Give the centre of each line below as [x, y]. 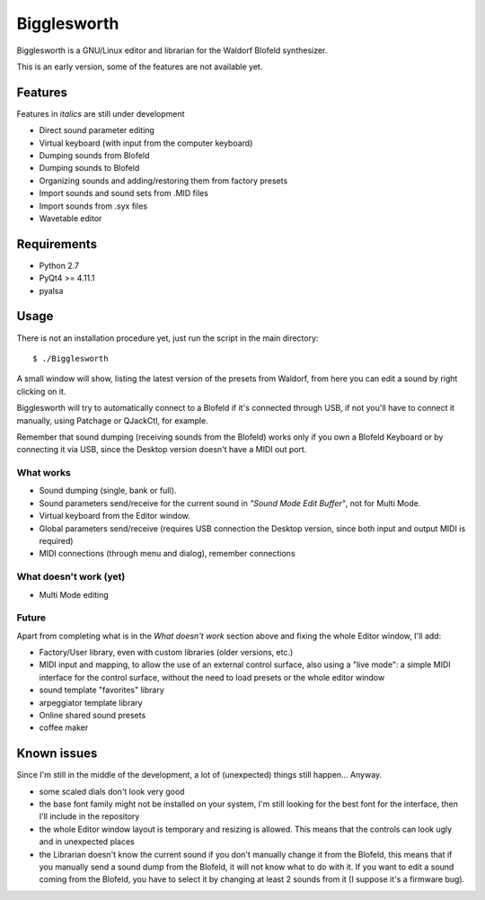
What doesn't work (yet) [71, 577]
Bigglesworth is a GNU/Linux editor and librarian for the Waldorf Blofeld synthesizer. [172, 50]
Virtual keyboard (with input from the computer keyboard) [146, 143]
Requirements [57, 244]
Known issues [57, 754]
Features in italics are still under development [101, 113]
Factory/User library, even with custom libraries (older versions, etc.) [166, 653]
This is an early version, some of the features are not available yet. [140, 67]
